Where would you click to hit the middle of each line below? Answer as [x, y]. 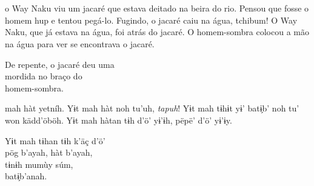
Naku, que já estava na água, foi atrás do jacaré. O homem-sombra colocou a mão [157, 32]
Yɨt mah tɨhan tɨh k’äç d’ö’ [55, 140]
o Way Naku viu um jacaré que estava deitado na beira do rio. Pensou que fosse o [157, 8]
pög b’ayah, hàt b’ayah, [49, 152]
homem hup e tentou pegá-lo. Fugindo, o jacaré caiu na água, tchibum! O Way [151, 20]
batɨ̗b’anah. [26, 176]
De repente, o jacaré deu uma [60, 64]
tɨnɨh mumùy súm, [39, 164]
